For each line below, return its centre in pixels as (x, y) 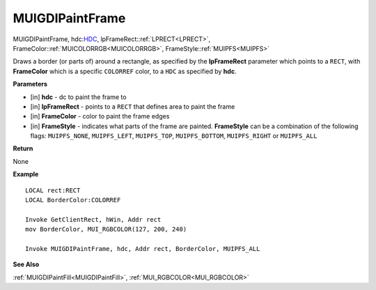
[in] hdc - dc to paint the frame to (78, 97)
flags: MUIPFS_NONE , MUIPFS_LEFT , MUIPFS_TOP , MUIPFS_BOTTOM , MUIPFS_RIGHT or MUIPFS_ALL (174, 136)
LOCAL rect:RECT (53, 190)
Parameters (30, 84)
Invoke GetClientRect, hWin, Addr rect (93, 219)
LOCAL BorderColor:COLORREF (73, 200)
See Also (26, 264)
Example (26, 174)
